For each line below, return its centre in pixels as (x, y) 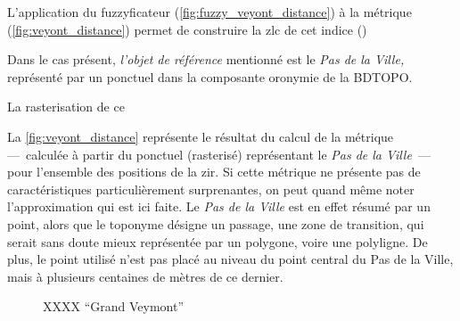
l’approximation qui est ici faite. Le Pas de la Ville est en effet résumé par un (219, 206)
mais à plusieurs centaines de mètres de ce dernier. (145, 276)
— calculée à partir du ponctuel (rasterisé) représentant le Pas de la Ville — (219, 154)
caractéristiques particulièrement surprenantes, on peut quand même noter (211, 189)
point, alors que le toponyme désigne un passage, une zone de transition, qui (216, 223)
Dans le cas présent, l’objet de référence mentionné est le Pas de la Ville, (206, 59)
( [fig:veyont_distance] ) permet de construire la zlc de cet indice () (187, 29)
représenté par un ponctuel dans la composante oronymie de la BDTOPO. (210, 76)
